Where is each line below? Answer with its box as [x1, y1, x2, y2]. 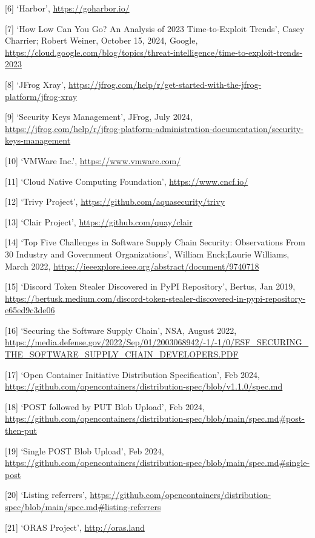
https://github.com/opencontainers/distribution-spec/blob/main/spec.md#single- [5, 456, 310, 469]
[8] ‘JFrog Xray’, [5, 78, 66, 90]
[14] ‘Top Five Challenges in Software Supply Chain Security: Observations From [5, 236, 305, 248]
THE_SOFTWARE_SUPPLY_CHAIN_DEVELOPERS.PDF [5, 348, 239, 360]
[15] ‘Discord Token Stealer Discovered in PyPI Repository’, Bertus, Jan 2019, [5, 280, 296, 293]
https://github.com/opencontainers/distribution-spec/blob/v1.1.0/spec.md [5, 380, 283, 393]
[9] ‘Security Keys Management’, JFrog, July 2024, [5, 110, 193, 123]
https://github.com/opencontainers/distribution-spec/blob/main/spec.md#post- [5, 412, 305, 425]
